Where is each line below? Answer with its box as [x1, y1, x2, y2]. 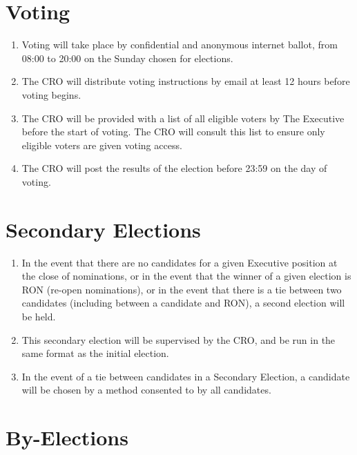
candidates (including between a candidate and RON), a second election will [21, 296, 345, 310]
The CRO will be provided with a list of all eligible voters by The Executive [21, 110, 345, 125]
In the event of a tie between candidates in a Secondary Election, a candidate [21, 369, 350, 383]
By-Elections [6, 423, 128, 452]
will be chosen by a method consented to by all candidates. [21, 383, 271, 397]
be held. [21, 309, 56, 323]
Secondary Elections [6, 215, 201, 243]
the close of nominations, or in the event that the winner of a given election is [21, 269, 351, 283]
